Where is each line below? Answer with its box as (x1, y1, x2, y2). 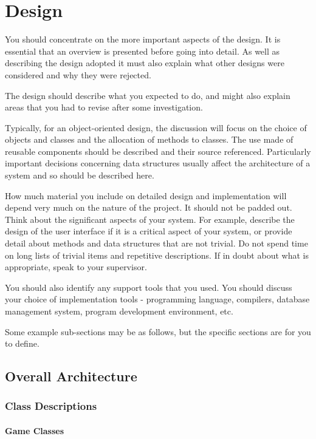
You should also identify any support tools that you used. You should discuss (5, 281, 292, 293)
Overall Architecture (5, 367, 137, 386)
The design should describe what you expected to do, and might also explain (5, 89, 290, 101)
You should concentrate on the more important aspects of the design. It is (5, 33, 281, 46)
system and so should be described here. (5, 169, 154, 182)
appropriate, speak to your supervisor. (5, 260, 147, 273)
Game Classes (5, 424, 64, 437)
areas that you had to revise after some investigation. (5, 101, 203, 114)
